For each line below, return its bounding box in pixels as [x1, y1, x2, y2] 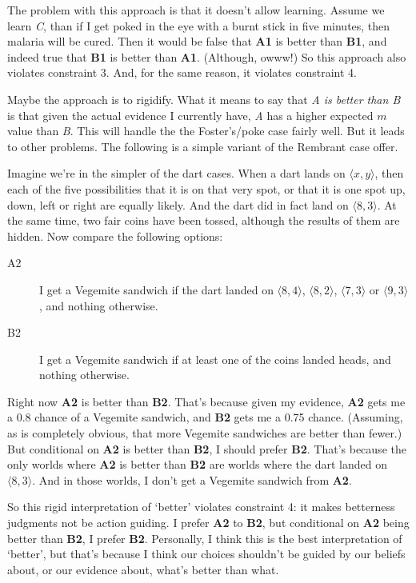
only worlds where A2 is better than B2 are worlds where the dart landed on [7, 456, 388, 473]
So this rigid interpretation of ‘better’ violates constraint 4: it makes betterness [7, 498, 395, 515]
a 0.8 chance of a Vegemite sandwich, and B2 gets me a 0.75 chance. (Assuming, [7, 409, 403, 425]
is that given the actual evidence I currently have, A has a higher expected [7, 106, 374, 123]
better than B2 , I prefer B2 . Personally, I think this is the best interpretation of [7, 529, 402, 546]
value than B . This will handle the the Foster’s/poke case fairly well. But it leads [7, 122, 405, 139]
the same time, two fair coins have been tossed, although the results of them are [7, 212, 400, 229]
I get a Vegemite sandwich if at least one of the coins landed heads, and [39, 350, 391, 367]
